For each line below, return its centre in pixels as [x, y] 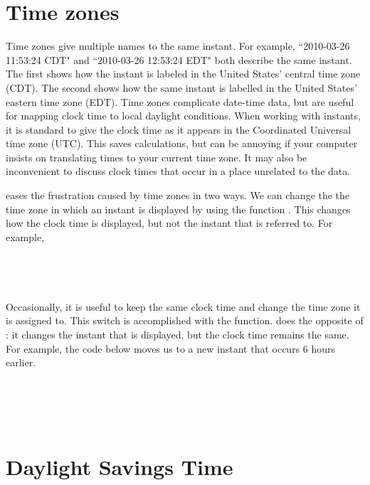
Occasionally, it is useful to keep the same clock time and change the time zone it [183, 306]
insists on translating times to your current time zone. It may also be [157, 157]
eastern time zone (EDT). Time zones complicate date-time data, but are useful [180, 101]
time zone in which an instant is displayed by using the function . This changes [178, 209]
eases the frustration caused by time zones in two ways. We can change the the [178, 195]
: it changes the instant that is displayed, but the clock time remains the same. [178, 334]
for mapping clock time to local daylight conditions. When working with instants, [183, 116]
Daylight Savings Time [120, 467]
